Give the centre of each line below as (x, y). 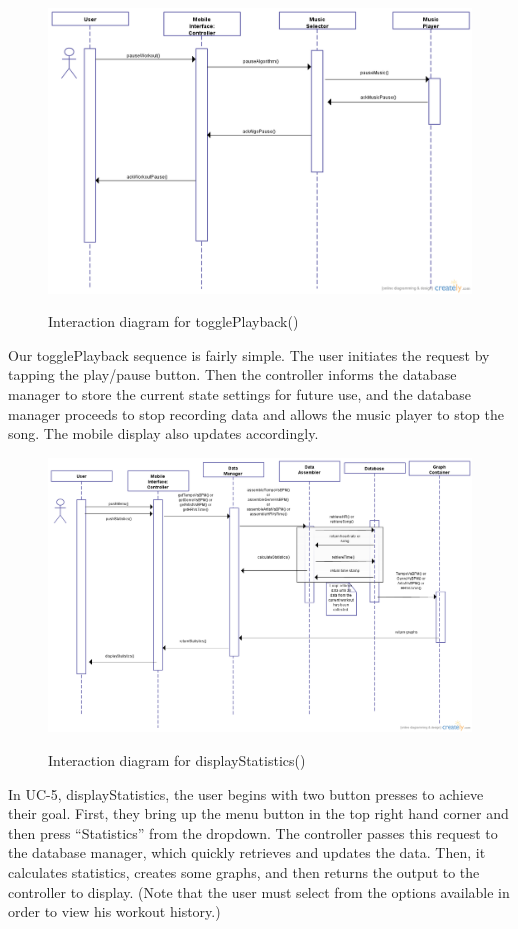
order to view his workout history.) (114, 911)
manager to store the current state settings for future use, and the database (240, 394)
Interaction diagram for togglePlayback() (173, 321)
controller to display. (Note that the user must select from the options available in (259, 891)
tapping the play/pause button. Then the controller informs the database (232, 374)
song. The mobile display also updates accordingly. (163, 433)
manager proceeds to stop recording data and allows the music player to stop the (256, 413)
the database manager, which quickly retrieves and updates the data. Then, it (247, 852)
